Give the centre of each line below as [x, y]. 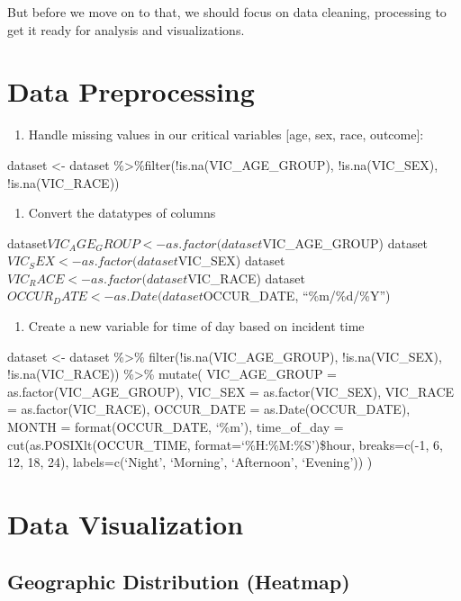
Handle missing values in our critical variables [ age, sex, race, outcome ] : [226, 135]
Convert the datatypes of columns [122, 213]
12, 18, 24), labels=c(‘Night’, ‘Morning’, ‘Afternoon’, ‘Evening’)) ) [190, 462]
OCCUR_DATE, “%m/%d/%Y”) [297, 296]
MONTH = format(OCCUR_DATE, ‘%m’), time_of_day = [176, 427]
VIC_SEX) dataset [231, 260]
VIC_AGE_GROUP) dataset [345, 242]
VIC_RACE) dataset [246, 278]
